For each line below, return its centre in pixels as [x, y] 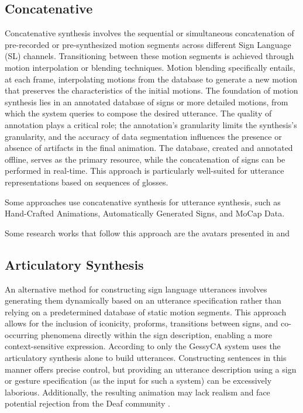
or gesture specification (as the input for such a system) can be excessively [138, 381]
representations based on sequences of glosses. [87, 182]
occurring [22, 334]
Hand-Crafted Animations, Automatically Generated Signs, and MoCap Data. [145, 213]
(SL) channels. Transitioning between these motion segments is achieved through [149, 56]
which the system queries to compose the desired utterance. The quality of [138, 113]
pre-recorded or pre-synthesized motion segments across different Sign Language [148, 44]
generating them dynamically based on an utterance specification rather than [143, 300]
